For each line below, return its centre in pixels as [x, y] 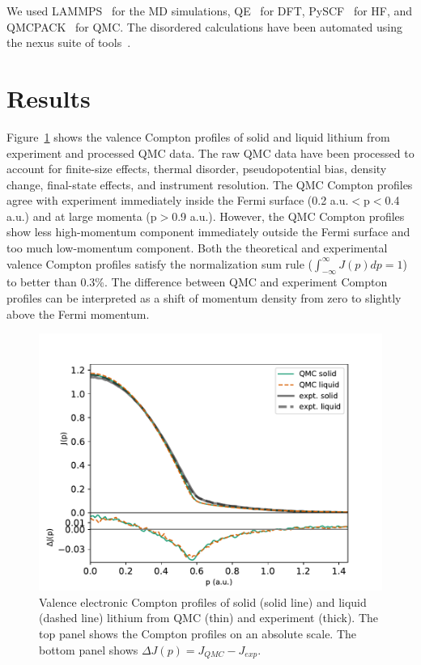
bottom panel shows [89, 649]
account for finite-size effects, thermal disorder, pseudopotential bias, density [197, 169]
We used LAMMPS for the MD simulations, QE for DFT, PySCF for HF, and [210, 11]
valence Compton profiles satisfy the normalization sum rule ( [160, 263]
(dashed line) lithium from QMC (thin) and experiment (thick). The [209, 618]
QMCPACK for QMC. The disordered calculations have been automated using [205, 26]
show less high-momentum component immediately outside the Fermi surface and [208, 232]
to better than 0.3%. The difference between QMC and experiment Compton [197, 282]
